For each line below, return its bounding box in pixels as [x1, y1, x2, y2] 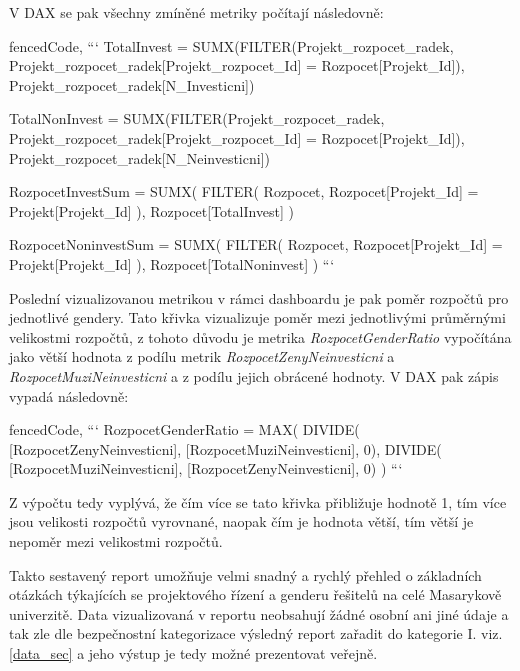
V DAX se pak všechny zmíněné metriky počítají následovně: [9, 2, 384, 22]
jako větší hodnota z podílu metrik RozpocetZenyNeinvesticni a [9, 346, 395, 367]
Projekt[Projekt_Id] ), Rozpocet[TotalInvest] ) [9, 200, 295, 221]
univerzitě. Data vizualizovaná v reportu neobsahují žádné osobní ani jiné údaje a [9, 603, 509, 624]
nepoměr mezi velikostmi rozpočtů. [9, 531, 223, 552]
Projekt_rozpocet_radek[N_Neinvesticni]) [9, 147, 270, 168]
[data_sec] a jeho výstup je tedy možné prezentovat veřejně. [9, 643, 378, 664]
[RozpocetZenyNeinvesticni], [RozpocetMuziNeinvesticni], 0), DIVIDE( [9, 438, 442, 459]
